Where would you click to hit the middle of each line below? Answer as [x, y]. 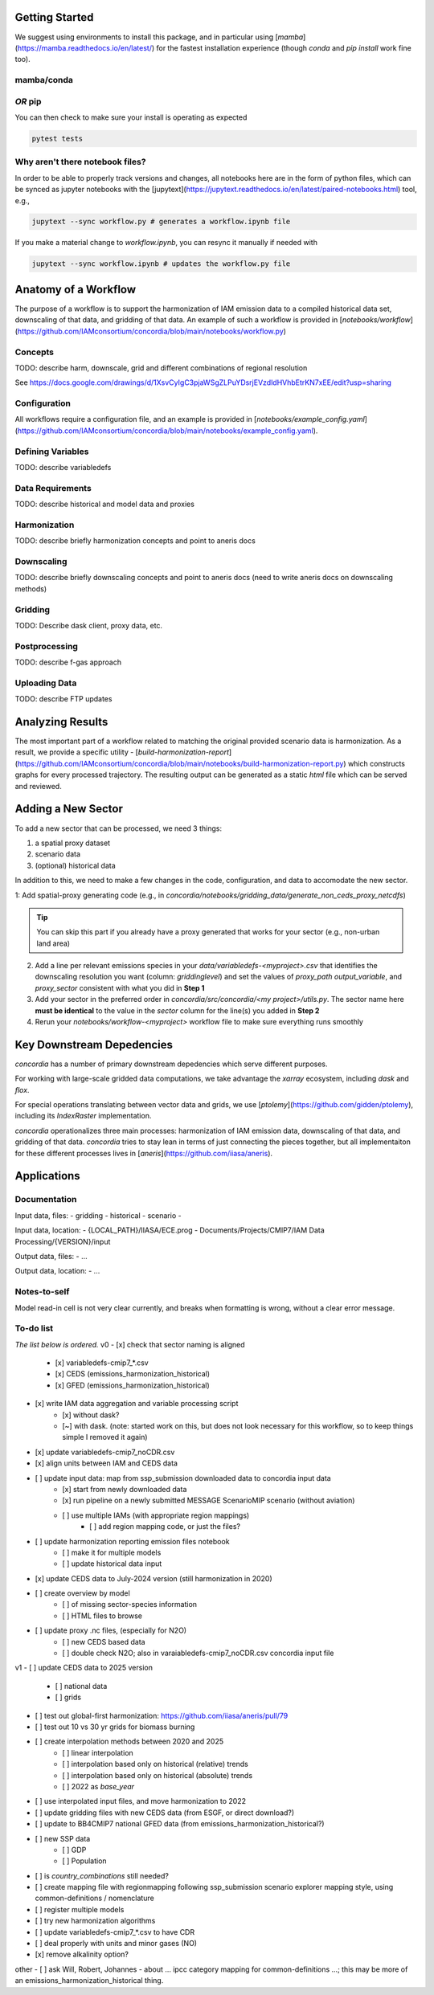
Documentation [46, 1200]
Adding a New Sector [69, 809]
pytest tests [57, 138]
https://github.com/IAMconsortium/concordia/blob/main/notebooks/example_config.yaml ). [168, 431]
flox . [22, 1089]
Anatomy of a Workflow [76, 289]
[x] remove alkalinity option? [82, 1954]
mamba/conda [44, 80]
